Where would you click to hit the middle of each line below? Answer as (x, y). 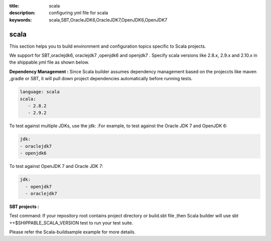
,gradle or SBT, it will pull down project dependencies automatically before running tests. (101, 79)
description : (22, 13)
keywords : (21, 20)
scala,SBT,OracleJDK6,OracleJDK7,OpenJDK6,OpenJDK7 (108, 20)
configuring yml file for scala (79, 13)
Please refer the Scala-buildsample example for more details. (73, 232)
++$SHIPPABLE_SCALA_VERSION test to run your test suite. (71, 222)
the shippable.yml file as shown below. (49, 62)
